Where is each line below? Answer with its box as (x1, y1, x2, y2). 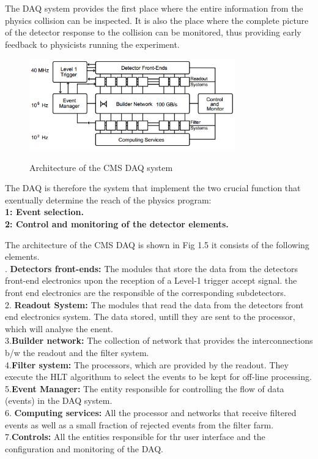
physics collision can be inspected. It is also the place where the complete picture (5, 13, 309, 26)
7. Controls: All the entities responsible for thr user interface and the (5, 430, 265, 443)
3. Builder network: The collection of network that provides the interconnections (5, 334, 313, 347)
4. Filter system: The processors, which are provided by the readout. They (5, 358, 289, 371)
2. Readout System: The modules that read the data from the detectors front (5, 298, 304, 311)
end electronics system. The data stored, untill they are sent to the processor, (5, 310, 295, 323)
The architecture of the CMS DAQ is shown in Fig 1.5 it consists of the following (5, 238, 309, 251)
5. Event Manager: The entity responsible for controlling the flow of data (5, 382, 284, 395)
